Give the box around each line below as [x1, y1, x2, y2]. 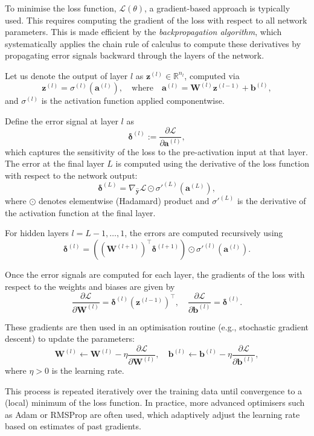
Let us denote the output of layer [5, 69, 128, 82]
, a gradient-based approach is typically [144, 2, 290, 14]
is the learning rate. [51, 364, 124, 377]
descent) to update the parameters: [5, 332, 135, 345]
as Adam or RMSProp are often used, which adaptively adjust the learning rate [5, 408, 300, 420]
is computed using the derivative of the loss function [115, 157, 309, 170]
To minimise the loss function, [5, 2, 117, 14]
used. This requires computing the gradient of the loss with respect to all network [5, 13, 307, 26]
